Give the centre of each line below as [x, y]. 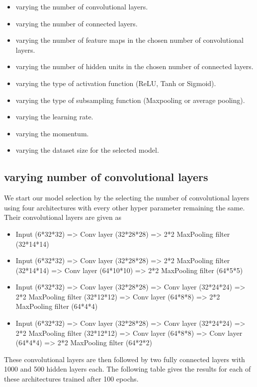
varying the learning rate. [54, 117]
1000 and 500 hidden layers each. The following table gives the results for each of [128, 369]
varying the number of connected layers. [77, 23]
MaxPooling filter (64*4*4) [57, 306]
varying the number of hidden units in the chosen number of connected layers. [134, 66]
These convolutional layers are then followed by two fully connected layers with [125, 359]
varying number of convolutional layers [106, 177]
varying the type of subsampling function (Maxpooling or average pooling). [130, 100]
